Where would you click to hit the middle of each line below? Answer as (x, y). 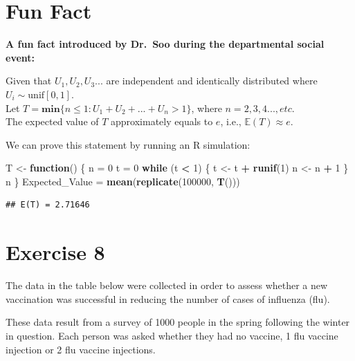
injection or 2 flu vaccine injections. (81, 349)
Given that (29, 81)
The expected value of (52, 121)
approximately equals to (162, 121)
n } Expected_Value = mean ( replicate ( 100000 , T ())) (123, 181)
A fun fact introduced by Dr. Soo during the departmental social (165, 44)
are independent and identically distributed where (212, 81)
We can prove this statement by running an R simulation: (128, 144)
